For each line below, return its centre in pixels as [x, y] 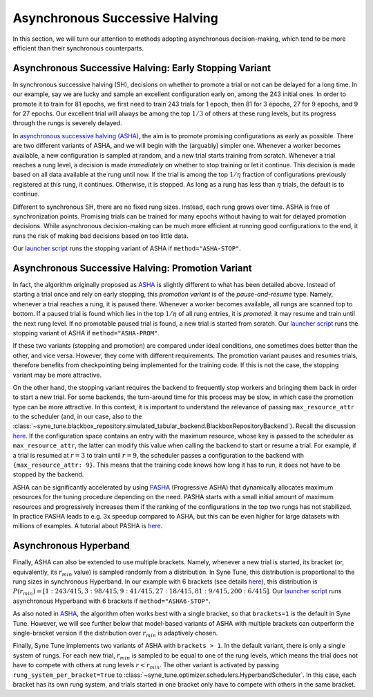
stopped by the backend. [48, 474]
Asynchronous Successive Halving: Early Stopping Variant [142, 68]
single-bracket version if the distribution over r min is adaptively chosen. [115, 634]
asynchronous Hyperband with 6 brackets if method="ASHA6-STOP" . [112, 601]
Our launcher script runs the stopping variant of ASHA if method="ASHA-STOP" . [127, 248]
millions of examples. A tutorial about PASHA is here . [88, 526]
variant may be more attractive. [57, 375]
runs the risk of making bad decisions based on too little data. [101, 236]
